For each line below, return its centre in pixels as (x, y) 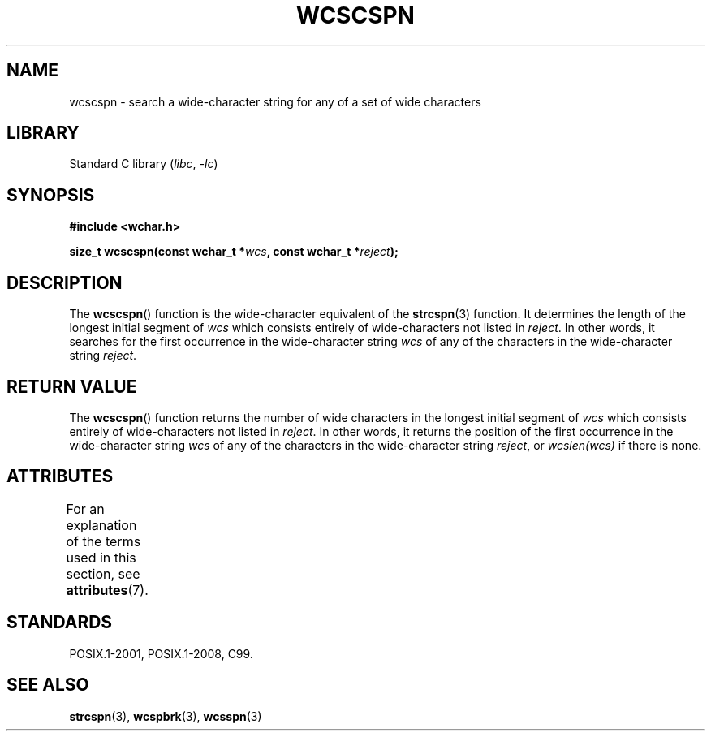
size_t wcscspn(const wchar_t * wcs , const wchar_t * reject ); (234, 252)
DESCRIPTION (65, 282)
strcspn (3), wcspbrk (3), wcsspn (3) (166, 716)
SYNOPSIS (51, 195)
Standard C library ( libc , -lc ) (144, 164)
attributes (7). (107, 590)
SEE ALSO (48, 685)
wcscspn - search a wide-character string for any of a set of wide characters (275, 101)
